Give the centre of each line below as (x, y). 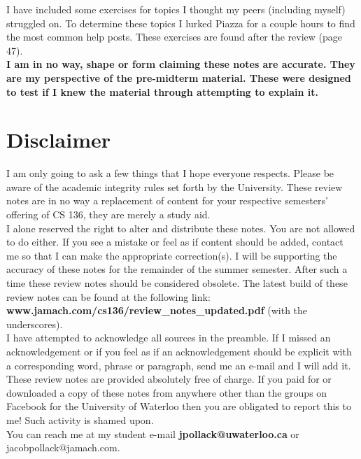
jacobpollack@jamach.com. (63, 447)
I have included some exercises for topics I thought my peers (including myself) (176, 9)
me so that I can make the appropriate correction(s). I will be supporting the (172, 255)
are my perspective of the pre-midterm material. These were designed (179, 77)
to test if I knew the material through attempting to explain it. (162, 91)
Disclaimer (59, 140)
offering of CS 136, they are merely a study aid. (108, 214)
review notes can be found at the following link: (108, 296)
